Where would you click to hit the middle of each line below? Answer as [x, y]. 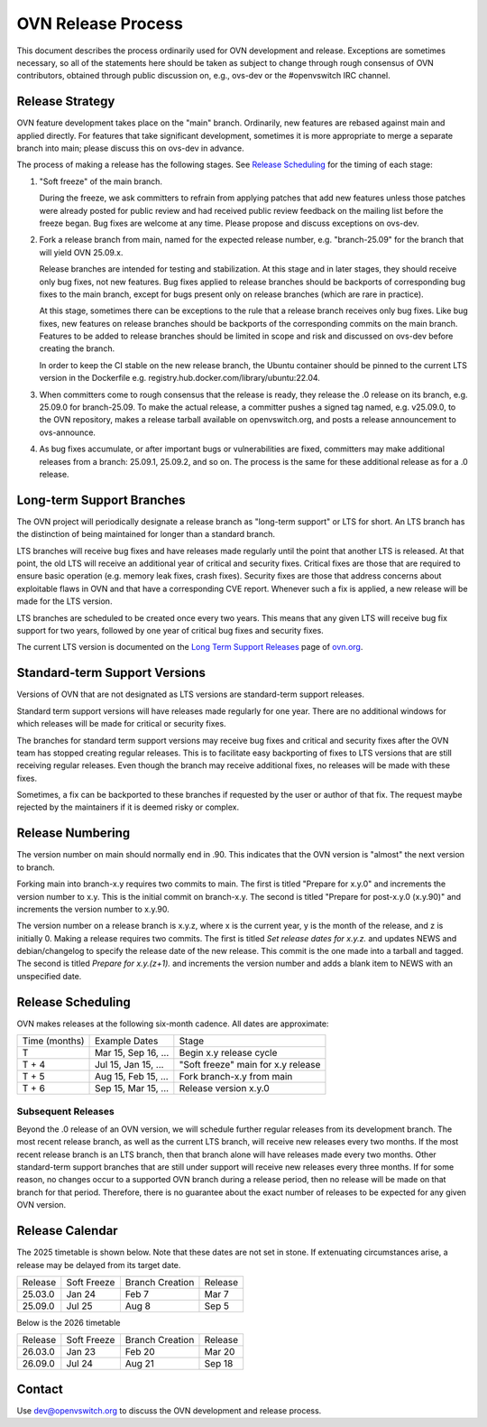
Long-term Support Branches [101, 500]
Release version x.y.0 [224, 1089]
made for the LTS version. [64, 601]
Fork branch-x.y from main [236, 1077]
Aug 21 [140, 1364]
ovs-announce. [68, 432]
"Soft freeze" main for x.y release [250, 1065]
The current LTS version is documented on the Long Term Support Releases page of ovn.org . [190, 647]
